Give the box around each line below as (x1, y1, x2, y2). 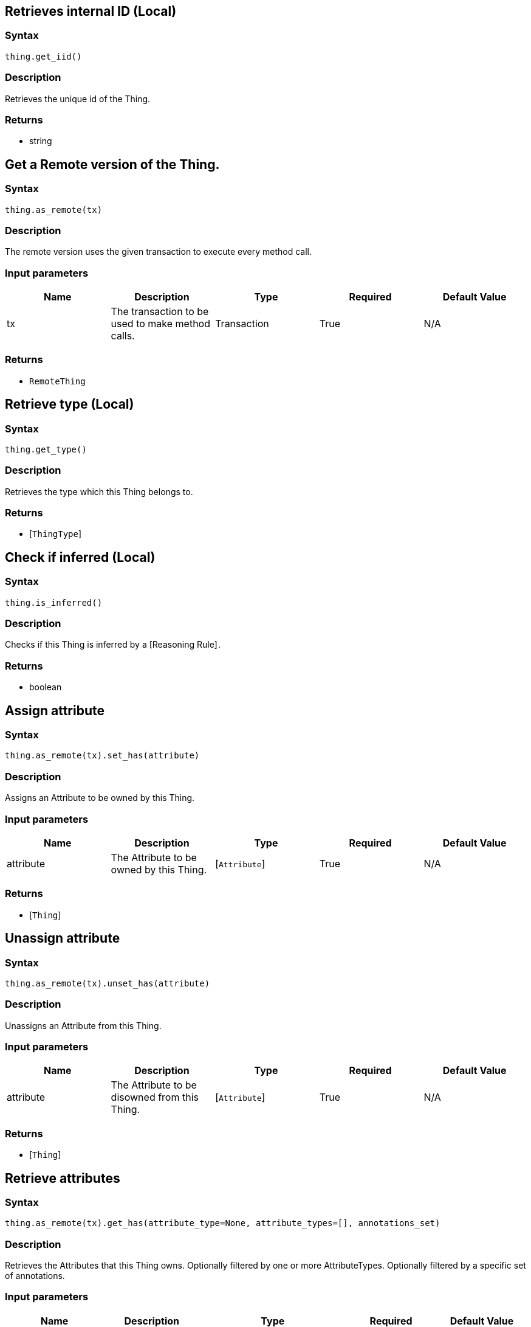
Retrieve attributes (5, 1170, 120, 1186)
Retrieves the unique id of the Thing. (5, 93, 151, 104)
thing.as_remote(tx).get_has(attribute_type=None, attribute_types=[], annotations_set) (5, 1218, 440, 1228)
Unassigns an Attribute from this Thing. (5, 1020, 162, 1031)
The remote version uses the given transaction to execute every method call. (5, 246, 312, 257)
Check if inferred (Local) (5, 549, 156, 565)
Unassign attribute (5, 930, 120, 946)
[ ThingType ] (29, 528, 82, 539)
